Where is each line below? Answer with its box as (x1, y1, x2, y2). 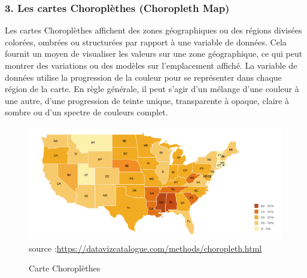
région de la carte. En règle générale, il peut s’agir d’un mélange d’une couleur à (5, 83, 299, 95)
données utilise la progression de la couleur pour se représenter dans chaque (5, 71, 282, 83)
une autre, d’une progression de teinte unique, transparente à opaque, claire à (5, 94, 289, 106)
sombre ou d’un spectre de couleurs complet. (5, 106, 168, 118)
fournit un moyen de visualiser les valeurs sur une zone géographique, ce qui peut (5, 47, 303, 60)
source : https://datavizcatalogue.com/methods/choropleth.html (29, 242, 262, 254)
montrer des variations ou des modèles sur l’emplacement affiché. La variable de (5, 59, 297, 71)
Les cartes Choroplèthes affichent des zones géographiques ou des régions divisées (5, 24, 302, 36)
